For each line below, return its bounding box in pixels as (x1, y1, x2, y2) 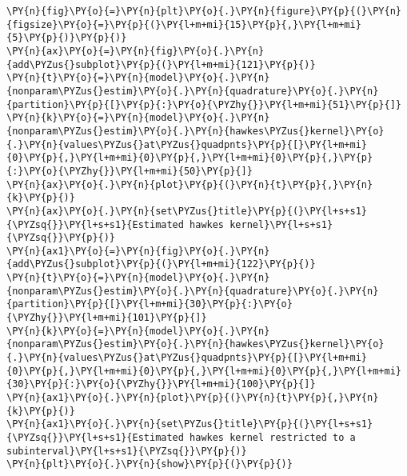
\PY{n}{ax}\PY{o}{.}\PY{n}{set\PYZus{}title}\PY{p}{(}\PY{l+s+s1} (6, 205, 368, 217)
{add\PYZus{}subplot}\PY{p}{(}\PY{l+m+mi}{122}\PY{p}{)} (6, 258, 316, 270)
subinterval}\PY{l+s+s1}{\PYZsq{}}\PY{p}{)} (6, 445, 247, 457)
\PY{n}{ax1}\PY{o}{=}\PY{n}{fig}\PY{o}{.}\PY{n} (6, 245, 270, 257)
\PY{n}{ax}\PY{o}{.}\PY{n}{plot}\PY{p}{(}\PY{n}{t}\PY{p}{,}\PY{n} (6, 178, 373, 190)
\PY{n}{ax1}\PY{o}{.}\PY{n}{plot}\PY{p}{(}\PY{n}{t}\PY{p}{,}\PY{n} (6, 392, 379, 404)
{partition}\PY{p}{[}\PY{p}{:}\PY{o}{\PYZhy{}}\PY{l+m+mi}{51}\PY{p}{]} (6, 98, 401, 110)
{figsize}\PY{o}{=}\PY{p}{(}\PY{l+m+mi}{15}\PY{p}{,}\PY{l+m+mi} (6, 18, 361, 30)
